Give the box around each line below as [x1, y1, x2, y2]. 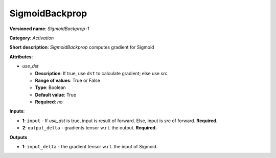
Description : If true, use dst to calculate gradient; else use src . [35, 70, 169, 76]
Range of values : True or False [35, 77, 101, 83]
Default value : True [35, 92, 77, 98]
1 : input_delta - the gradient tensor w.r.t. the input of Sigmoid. [22, 144, 158, 150]
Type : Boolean [35, 84, 66, 91]
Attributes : [9, 54, 33, 60]
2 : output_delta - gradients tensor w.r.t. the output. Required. [22, 125, 157, 131]
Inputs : [9, 108, 25, 115]
